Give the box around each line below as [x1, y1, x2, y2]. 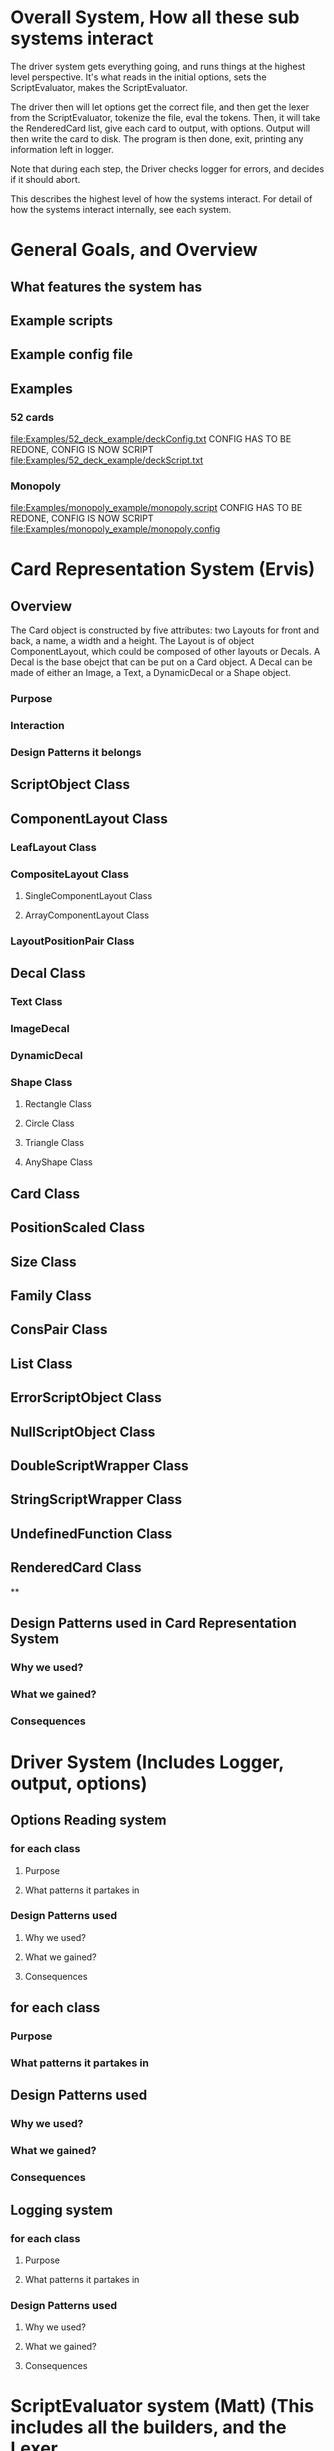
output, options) [10, 1772, 148, 1795]
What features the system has [10, 278, 203, 295]
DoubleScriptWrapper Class [10, 1457, 189, 1474]
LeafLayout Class [10, 840, 97, 854]
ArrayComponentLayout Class [24, 909, 150, 921]
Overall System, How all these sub [10, 6, 300, 29]
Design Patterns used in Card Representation [10, 1614, 297, 1631]
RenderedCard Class [10, 1559, 142, 1576]
